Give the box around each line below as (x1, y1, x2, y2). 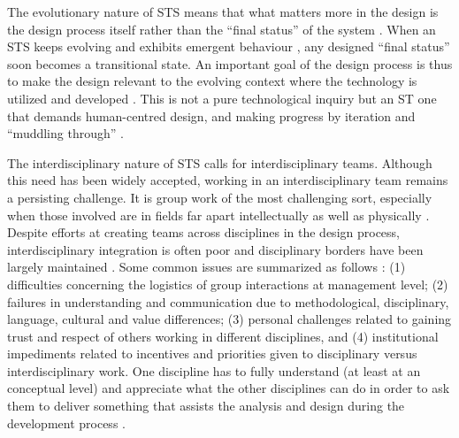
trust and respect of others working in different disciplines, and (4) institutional (7, 327, 439, 345)
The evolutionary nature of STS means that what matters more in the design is (7, 3, 439, 20)
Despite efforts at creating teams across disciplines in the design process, (7, 223, 400, 242)
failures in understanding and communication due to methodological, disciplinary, (7, 292, 449, 311)
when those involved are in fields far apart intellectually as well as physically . (7, 205, 430, 224)
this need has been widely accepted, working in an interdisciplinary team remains (7, 171, 448, 189)
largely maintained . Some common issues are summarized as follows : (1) (7, 257, 406, 276)
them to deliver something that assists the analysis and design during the (7, 396, 405, 415)
